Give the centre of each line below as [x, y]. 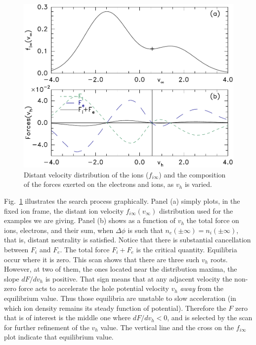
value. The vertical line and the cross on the [167, 327]
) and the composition [192, 174]
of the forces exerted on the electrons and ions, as [99, 184]
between [16, 249]
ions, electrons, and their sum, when [59, 230]
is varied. [198, 184]
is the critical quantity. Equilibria [187, 249]
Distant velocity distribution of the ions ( [86, 174]
